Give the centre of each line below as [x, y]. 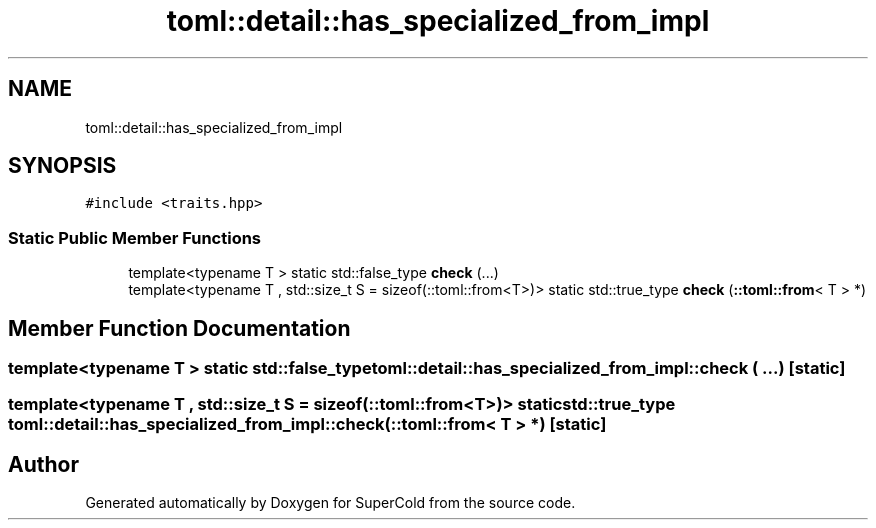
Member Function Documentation [179, 328]
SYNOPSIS [62, 166]
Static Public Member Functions [135, 237]
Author [43, 464]
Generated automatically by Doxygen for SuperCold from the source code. [330, 503]
